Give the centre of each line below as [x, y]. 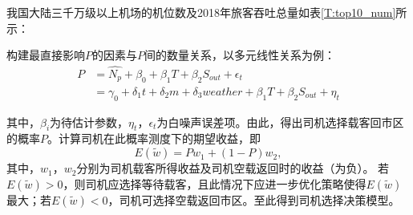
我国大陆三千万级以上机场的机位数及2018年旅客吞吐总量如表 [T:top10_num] [201, 12]
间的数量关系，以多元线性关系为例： [240, 55]
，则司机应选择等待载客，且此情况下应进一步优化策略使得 [215, 183]
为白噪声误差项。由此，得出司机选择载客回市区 [280, 122]
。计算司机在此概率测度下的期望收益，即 [154, 138]
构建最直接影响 [46, 55]
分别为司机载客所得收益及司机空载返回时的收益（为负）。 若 [233, 168]
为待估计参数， [89, 122]
